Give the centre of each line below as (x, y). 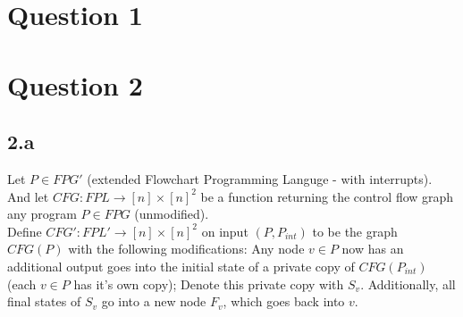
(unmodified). (172, 214)
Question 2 (75, 84)
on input (225, 231)
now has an (373, 249)
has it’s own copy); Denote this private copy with (209, 284)
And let (28, 196)
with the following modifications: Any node (186, 249)
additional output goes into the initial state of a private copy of (181, 266)
